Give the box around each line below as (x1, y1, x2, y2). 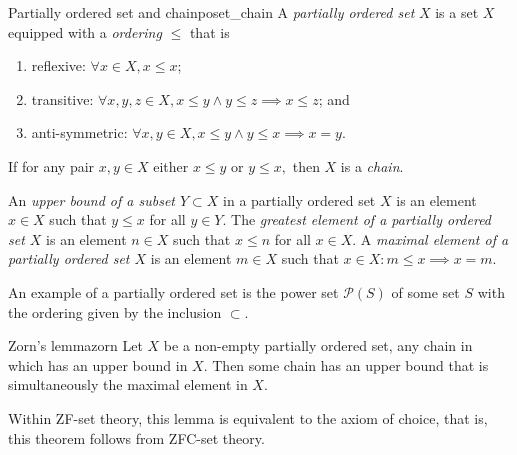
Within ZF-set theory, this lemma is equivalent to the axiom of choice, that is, (8, 407, 488, 428)
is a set (435, 2, 479, 22)
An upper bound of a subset (8, 189, 175, 210)
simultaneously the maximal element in (8, 374, 248, 395)
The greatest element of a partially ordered (231, 209, 492, 230)
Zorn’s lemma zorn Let (8, 335, 143, 356)
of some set (391, 281, 460, 302)
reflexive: (31, 55, 86, 76)
